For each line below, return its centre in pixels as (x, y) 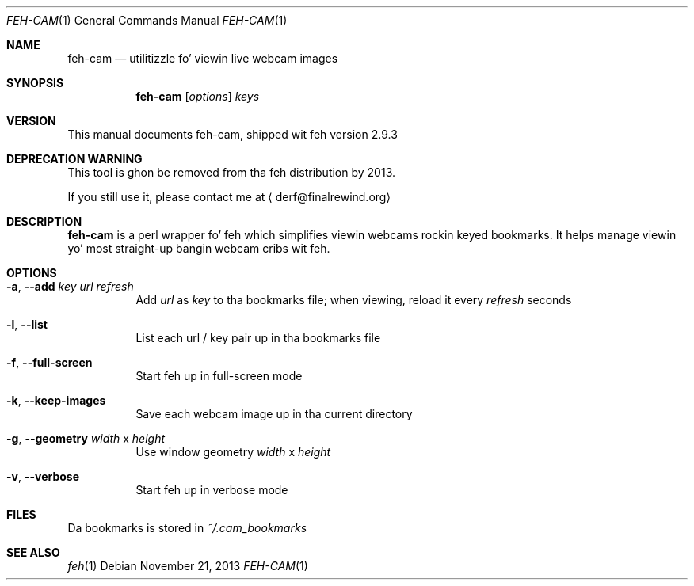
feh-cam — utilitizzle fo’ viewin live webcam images (203, 58)
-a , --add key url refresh (70, 286)
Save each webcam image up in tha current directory (274, 414)
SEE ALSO (33, 552)
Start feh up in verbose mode (212, 490)
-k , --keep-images (56, 400)
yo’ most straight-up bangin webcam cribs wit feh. (199, 248)
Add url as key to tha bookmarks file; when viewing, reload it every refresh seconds (354, 300)
